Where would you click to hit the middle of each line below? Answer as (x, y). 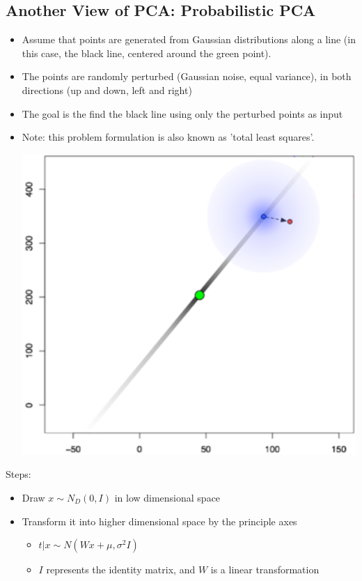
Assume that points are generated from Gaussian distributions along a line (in (189, 39)
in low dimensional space (167, 498)
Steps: (18, 474)
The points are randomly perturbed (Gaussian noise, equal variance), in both (187, 76)
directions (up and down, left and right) (107, 90)
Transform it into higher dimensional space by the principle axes (159, 521)
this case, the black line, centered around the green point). (147, 53)
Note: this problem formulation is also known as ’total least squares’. (168, 137)
